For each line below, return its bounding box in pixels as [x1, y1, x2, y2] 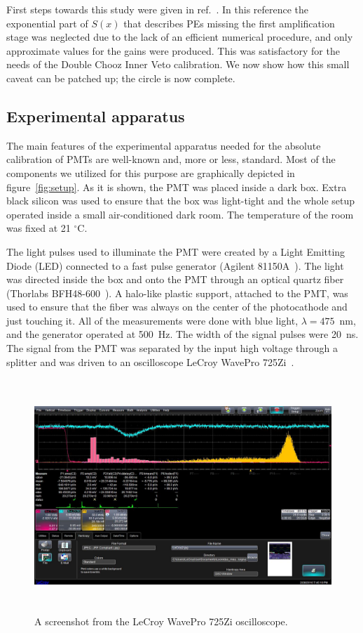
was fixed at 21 [6, 221, 71, 235]
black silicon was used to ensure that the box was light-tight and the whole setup [6, 193, 355, 208]
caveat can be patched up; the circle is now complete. [6, 70, 235, 85]
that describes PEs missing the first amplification [123, 15, 335, 30]
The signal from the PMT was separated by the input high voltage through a [6, 341, 338, 355]
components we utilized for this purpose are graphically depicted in [6, 165, 295, 180]
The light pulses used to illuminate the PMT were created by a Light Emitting [6, 244, 345, 259]
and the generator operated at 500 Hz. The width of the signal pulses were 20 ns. [6, 327, 359, 341]
